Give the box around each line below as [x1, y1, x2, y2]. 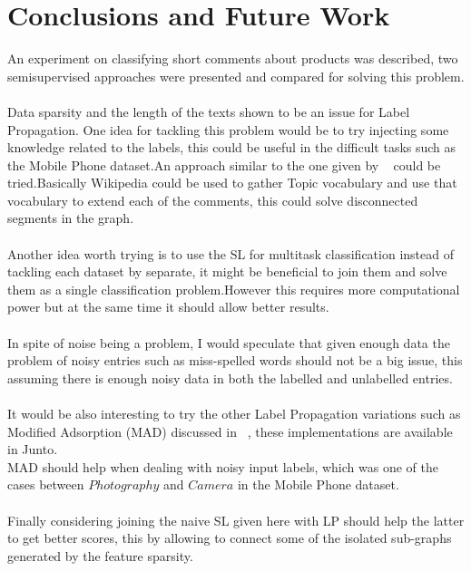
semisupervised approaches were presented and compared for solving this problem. [7, 66, 465, 85]
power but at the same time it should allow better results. [7, 297, 329, 316]
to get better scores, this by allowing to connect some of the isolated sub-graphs [7, 528, 452, 547]
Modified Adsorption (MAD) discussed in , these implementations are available [7, 421, 453, 440]
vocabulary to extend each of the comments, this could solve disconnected [7, 190, 418, 209]
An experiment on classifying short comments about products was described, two [7, 49, 458, 68]
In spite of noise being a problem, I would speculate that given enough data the [7, 333, 450, 352]
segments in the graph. [7, 208, 134, 227]
